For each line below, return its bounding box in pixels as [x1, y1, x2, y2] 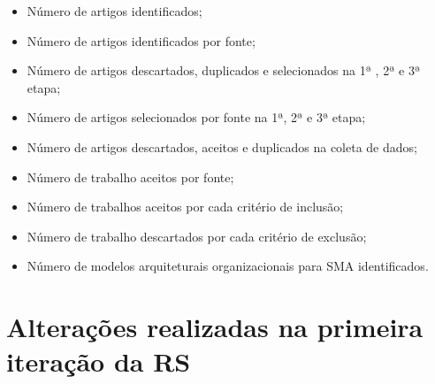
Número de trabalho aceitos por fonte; [27, 167, 234, 186]
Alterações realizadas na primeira [6, 309, 424, 345]
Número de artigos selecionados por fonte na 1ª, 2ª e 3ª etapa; [27, 108, 366, 127]
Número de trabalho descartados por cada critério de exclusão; [27, 227, 367, 245]
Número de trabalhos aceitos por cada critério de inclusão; [27, 197, 344, 216]
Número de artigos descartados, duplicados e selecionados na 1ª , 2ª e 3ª [27, 61, 421, 80]
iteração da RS [6, 343, 191, 380]
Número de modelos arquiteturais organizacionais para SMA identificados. [27, 257, 429, 275]
